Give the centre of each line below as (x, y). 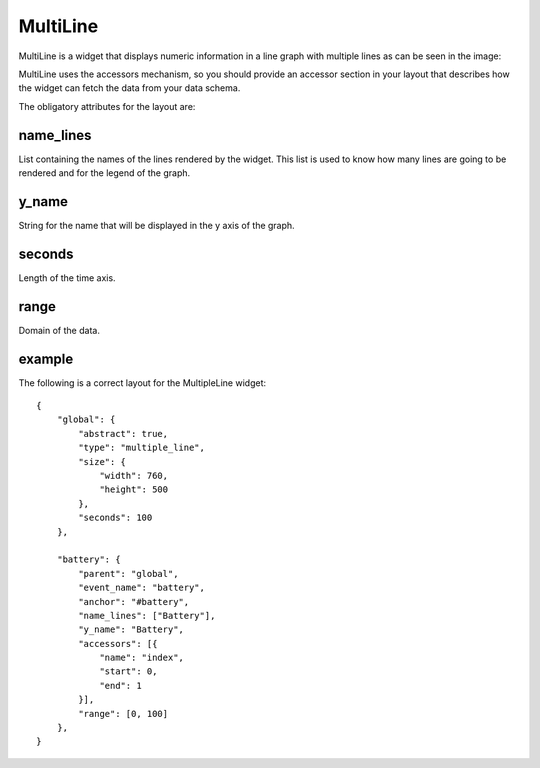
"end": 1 (120, 685)
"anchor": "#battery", (134, 601)
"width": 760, (134, 475)
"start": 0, (128, 671)
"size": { (102, 461)
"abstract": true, (123, 433)
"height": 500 (134, 489)
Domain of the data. (59, 330)
